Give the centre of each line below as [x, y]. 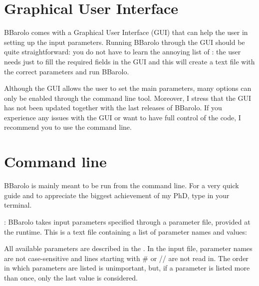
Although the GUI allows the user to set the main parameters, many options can [128, 88]
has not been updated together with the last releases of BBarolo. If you [113, 108]
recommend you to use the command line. [68, 127]
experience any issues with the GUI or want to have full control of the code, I [123, 117]
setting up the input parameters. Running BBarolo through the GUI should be [125, 42]
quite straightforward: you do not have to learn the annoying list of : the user [123, 52]
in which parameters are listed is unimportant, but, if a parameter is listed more [127, 268]
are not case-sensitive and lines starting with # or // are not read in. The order [126, 258]
